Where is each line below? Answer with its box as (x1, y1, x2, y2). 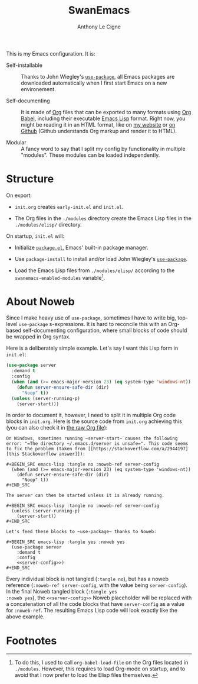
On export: (6, 192, 32, 199)
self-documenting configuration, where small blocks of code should (22, 327, 187, 334)
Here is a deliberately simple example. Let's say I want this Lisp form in (6, 344, 179, 352)
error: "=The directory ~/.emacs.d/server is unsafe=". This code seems (6, 441, 189, 447)
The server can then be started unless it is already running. (6, 492, 165, 499)
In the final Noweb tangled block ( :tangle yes (6, 588, 117, 595)
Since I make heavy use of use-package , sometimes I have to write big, (6, 314, 177, 321)
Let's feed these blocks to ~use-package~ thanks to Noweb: (6, 529, 157, 535)
